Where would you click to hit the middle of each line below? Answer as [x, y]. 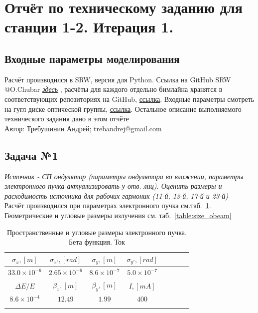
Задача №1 [31, 155]
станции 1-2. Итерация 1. [89, 27]
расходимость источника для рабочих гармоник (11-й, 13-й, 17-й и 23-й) [116, 195]
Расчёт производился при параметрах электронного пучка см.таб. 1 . [108, 205]
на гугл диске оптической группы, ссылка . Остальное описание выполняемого [123, 109]
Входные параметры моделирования [92, 58]
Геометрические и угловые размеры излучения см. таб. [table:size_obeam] [118, 215]
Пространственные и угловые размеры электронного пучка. [97, 232]
